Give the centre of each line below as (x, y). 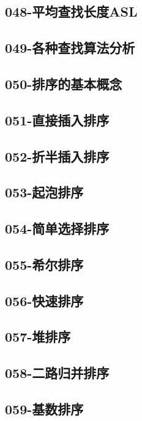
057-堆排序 (38, 336)
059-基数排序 (44, 408)
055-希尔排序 (44, 264)
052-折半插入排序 (57, 156)
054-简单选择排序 (57, 228)
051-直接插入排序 (57, 120)
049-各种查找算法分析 (70, 48)
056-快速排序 (44, 300)
